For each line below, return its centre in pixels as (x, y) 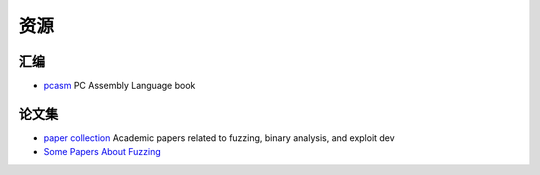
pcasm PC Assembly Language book (119, 86)
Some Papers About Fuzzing (102, 152)
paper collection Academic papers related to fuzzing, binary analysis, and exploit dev (219, 137)
